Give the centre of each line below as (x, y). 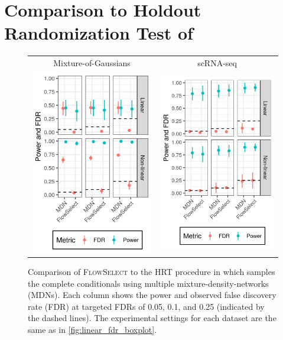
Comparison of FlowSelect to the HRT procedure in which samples (152, 271)
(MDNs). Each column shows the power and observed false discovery (152, 295)
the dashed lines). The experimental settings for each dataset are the (152, 318)
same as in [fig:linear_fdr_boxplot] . (92, 329)
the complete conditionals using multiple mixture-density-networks (148, 283)
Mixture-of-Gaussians (92, 63)
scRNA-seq (217, 63)
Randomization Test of (99, 33)
